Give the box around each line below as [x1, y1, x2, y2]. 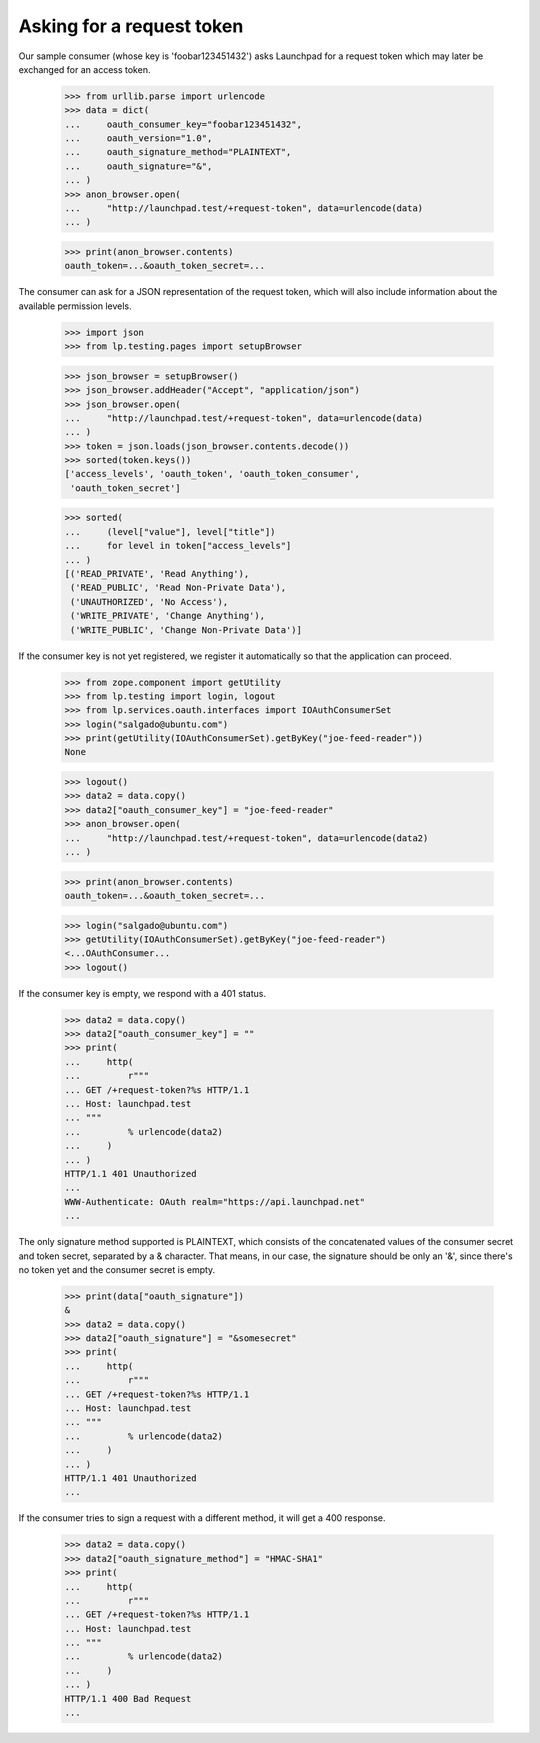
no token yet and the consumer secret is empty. [18, 1263, 216, 1275]
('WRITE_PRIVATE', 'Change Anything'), [70, 610, 265, 622]
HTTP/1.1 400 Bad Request [64, 1693, 192, 1704]
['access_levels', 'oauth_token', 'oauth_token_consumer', [64, 468, 360, 480]
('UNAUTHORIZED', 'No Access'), [70, 596, 229, 607]
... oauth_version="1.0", [64, 133, 213, 144]
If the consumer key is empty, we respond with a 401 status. [18, 987, 267, 999]
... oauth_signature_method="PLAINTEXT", [64, 146, 292, 158]
